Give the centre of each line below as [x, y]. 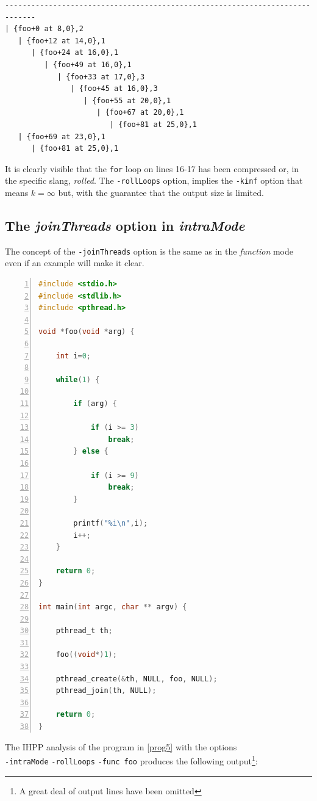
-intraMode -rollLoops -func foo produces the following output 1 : [131, 760]
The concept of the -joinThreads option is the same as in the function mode [149, 251]
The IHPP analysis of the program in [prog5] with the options [121, 746]
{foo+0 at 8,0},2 [48, 29]
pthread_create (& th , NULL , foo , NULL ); [137, 679]
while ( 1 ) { [78, 379]
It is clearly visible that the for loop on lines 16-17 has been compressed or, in [152, 168]
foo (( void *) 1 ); [86, 655]
